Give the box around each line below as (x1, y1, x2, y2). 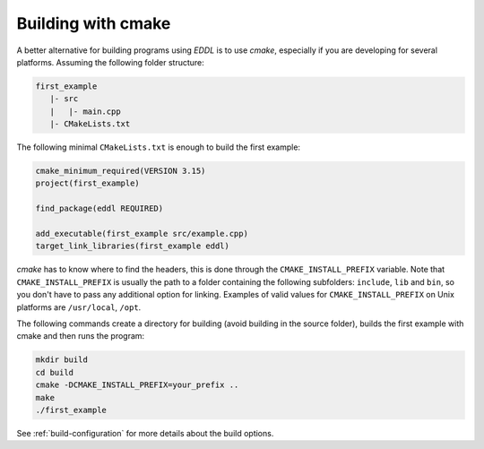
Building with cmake (16, 13, 171, 33)
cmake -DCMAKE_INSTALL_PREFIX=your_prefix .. (35, 380, 239, 390)
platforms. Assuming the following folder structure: (16, 56, 205, 67)
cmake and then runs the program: (16, 331, 145, 341)
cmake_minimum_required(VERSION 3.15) (35, 166, 206, 177)
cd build (35, 367, 74, 377)
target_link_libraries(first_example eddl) (35, 241, 230, 251)
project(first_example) (35, 178, 141, 188)
